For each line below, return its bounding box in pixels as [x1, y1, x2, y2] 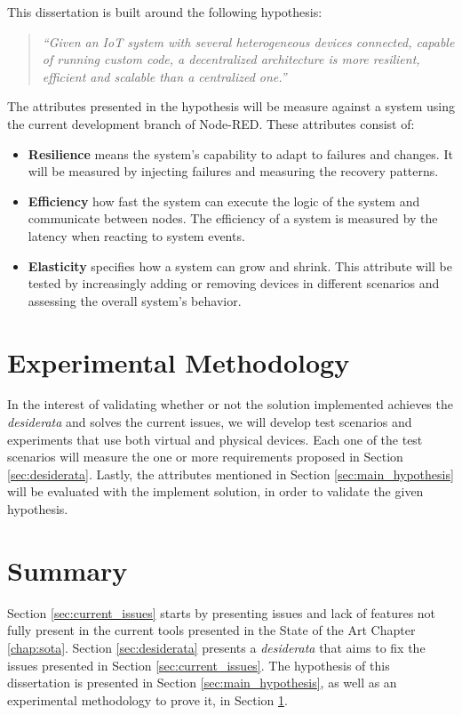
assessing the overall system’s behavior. [28, 291, 242, 309]
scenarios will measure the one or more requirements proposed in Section [7, 447, 403, 466]
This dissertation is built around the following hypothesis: [7, 3, 323, 20]
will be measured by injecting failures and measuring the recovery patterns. [28, 162, 439, 181]
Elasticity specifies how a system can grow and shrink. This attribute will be [28, 256, 452, 275]
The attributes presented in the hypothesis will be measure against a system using [7, 97, 455, 116]
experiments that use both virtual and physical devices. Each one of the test [7, 430, 423, 448]
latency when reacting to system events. [28, 226, 245, 245]
